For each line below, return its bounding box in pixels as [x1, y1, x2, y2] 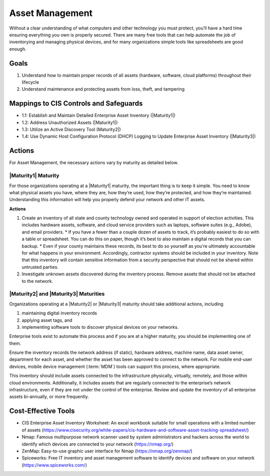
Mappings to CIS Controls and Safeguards [9, 99, 143, 108]
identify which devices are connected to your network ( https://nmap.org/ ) [21, 441, 174, 447]
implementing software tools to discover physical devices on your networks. [21, 324, 179, 330]
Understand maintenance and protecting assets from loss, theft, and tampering [21, 86, 185, 92]
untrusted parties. [21, 264, 58, 270]
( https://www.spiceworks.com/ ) [21, 462, 87, 468]
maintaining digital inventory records [21, 310, 97, 316]
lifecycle [21, 79, 39, 85]
